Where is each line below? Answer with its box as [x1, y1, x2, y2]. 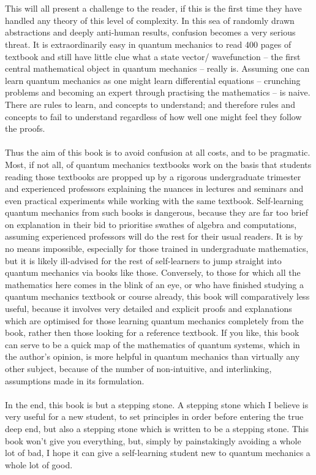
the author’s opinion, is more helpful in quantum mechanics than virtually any [5, 350, 300, 363]
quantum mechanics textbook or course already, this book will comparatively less [5, 290, 310, 303]
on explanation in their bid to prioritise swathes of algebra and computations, [5, 218, 297, 230]
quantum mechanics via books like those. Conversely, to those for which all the [5, 266, 301, 279]
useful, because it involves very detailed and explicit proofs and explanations [5, 302, 292, 315]
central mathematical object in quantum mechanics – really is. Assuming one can [5, 62, 310, 75]
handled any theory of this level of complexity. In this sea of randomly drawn [5, 13, 295, 26]
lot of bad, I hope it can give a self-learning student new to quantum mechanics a [5, 446, 310, 459]
